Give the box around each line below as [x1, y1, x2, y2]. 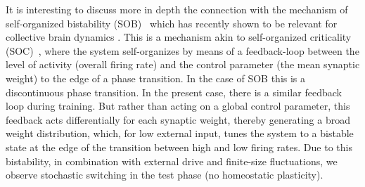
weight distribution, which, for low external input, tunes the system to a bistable [6, 126, 354, 141]
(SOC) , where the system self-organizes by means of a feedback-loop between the [6, 43, 359, 58]
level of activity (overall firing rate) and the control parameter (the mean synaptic [6, 57, 360, 72]
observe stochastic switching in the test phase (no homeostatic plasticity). [6, 167, 324, 182]
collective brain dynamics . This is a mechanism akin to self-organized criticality [6, 30, 352, 44]
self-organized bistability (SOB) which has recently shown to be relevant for [6, 15, 338, 30]
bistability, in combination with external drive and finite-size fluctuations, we [6, 153, 338, 168]
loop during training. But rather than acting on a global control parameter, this [6, 98, 350, 113]
